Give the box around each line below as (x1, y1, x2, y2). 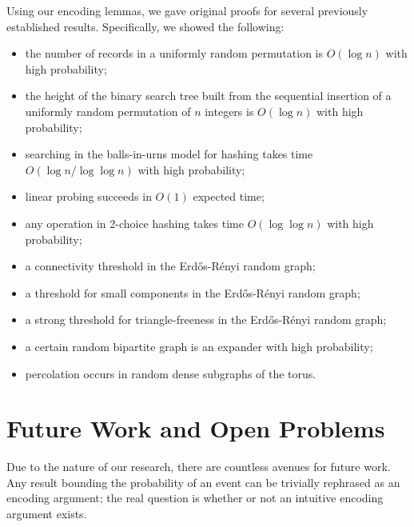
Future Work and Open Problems (6, 412, 385, 445)
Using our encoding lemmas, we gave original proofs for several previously (6, 2, 368, 18)
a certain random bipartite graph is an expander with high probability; (25, 337, 373, 354)
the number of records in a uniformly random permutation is (25, 45, 323, 62)
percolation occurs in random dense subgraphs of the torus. (25, 365, 316, 381)
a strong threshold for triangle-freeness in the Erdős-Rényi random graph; (25, 311, 387, 328)
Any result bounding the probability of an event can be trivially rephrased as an (6, 473, 400, 490)
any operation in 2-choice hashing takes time (25, 214, 244, 231)
